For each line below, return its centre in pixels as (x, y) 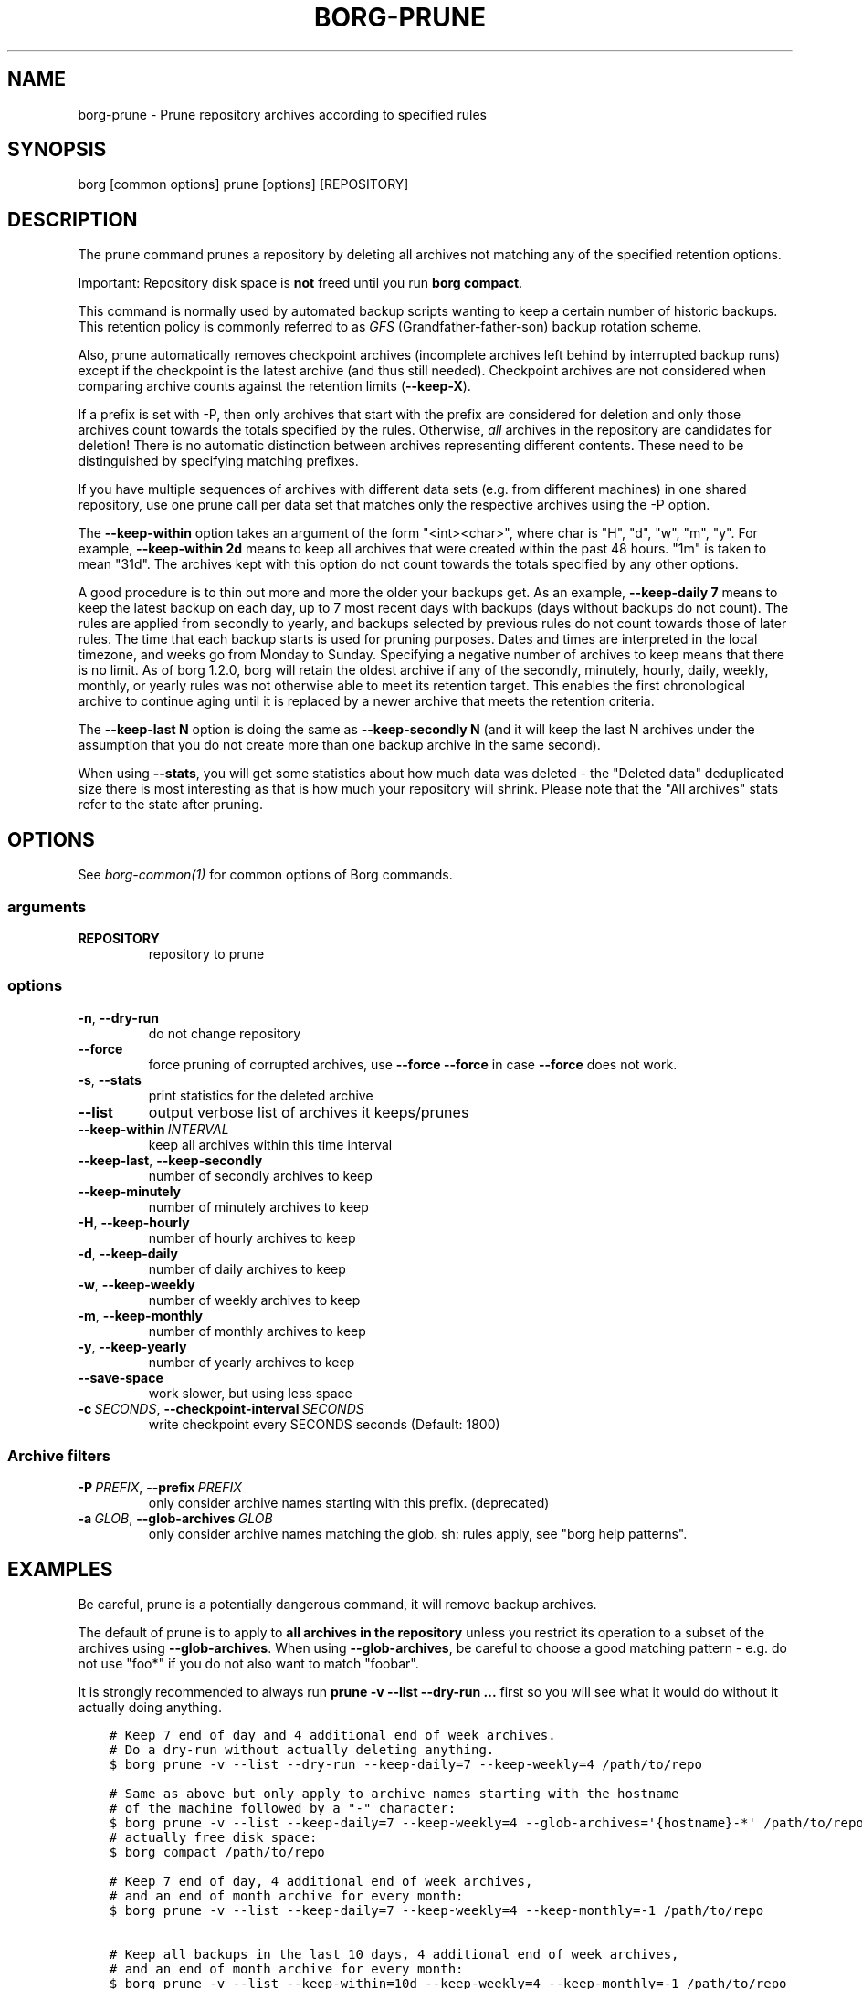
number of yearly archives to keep (252, 1362)
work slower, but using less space (250, 1393)
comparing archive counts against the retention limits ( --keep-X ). (274, 386)
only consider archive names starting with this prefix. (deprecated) (349, 1503)
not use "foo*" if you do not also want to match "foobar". (248, 1664)
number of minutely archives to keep (258, 1206)
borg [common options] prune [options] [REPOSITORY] (243, 184)
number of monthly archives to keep (257, 1331)
